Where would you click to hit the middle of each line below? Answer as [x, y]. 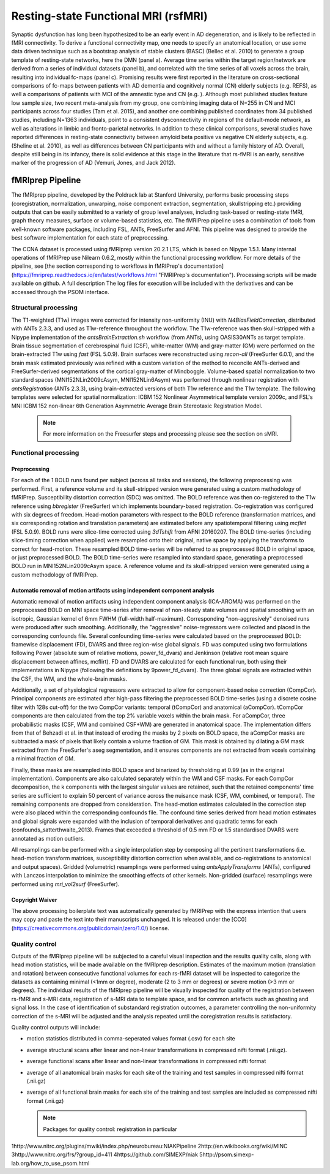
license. [159, 928]
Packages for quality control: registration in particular [110, 1129]
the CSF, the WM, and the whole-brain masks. [69, 679]
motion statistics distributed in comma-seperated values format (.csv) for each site [131, 1039]
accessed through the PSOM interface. [60, 292]
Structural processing [44, 308]
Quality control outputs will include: [56, 1028]
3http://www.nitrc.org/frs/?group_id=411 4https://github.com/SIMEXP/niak [105, 1154]
